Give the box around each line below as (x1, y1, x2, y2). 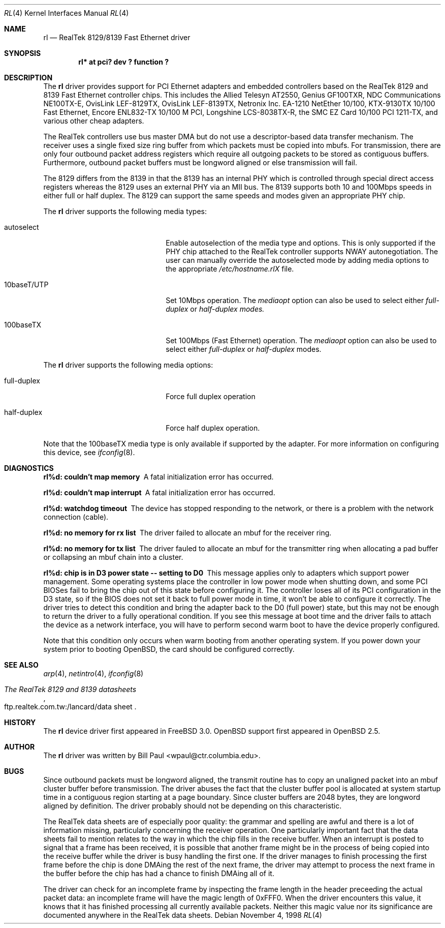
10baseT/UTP (4, 280, 49, 289)
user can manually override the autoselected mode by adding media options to (166, 256, 429, 264)
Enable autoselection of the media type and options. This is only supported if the (166, 238, 436, 247)
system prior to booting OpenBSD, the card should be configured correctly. (43, 645, 295, 653)
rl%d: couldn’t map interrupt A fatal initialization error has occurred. (43, 488, 275, 497)
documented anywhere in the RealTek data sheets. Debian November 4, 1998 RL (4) (43, 911, 322, 919)
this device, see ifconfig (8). (43, 448, 135, 457)
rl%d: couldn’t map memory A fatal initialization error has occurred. (43, 472, 274, 481)
